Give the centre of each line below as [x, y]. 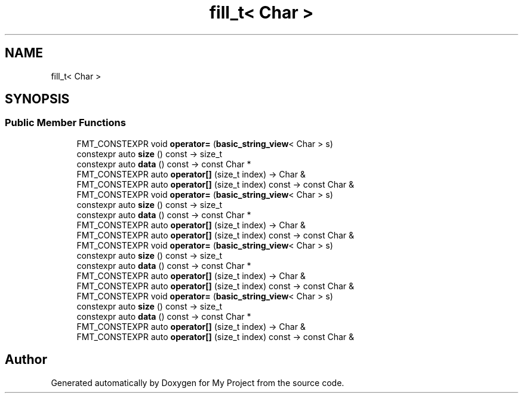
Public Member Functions [65, 123]
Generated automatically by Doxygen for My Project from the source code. [198, 382]
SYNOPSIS [37, 99]
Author [26, 360]
